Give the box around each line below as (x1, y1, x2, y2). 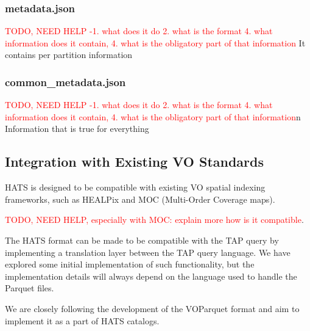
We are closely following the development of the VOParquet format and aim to (5, 302, 300, 315)
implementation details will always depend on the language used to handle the (5, 269, 297, 282)
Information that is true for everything (5, 122, 149, 135)
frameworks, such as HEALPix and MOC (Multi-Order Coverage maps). (5, 192, 275, 205)
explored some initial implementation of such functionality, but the (5, 258, 255, 271)
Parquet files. (5, 282, 54, 294)
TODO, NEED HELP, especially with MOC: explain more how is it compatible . (5, 213, 304, 226)
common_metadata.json (5, 74, 126, 89)
